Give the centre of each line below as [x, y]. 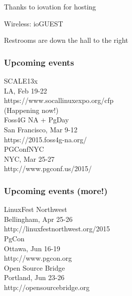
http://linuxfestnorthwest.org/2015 [57, 229]
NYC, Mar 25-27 [29, 158]
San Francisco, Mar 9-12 [41, 129]
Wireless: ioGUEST [34, 23]
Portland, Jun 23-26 [34, 277]
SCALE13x [21, 81]
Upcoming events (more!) [56, 190]
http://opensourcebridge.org [47, 287]
